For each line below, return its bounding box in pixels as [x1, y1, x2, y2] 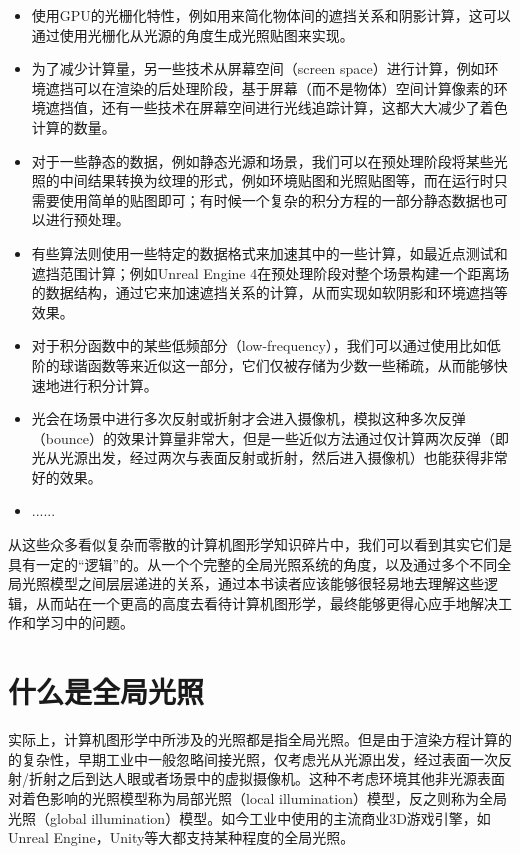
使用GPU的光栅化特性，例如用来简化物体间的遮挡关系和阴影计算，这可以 [31, 5, 511, 25]
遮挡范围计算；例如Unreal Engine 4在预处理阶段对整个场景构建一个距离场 [31, 262, 510, 283]
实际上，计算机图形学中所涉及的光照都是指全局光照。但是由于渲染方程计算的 [8, 729, 512, 750]
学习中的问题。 [35, 612, 134, 633]
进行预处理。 [45, 209, 130, 230]
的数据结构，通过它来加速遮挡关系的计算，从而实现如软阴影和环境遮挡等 [31, 282, 508, 303]
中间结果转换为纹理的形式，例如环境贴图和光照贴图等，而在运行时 [59, 170, 494, 191]
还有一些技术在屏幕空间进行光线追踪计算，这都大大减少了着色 [101, 97, 508, 118]
